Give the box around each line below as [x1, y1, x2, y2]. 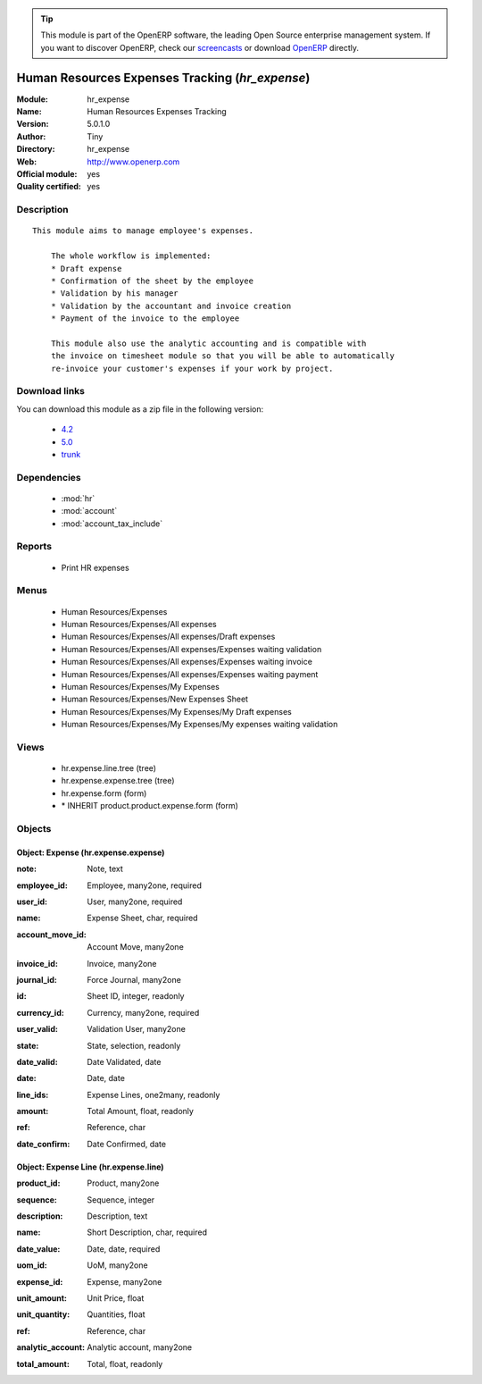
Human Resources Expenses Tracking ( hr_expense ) [16, 70, 311, 85]
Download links [16, 385, 85, 398]
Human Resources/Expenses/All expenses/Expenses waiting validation [61, 643, 322, 654]
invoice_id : [16, 958, 58, 969]
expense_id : [16, 1276, 63, 1287]
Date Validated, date [87, 1056, 162, 1067]
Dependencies [16, 471, 82, 483]
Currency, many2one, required [87, 1007, 200, 1018]
